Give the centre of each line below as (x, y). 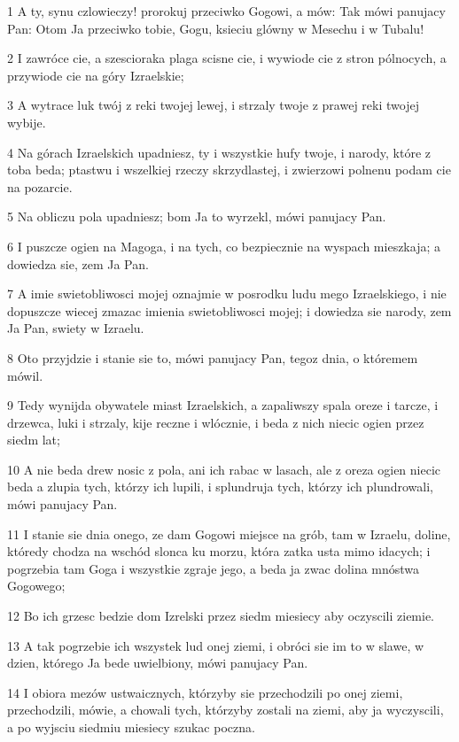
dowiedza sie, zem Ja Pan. (78, 263)
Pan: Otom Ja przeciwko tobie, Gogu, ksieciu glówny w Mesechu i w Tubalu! (216, 28)
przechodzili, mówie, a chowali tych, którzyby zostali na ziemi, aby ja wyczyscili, (226, 710)
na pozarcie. (40, 186)
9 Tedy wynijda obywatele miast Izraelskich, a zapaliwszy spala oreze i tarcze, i (223, 405)
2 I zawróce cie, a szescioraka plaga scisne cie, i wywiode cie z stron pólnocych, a (227, 58)
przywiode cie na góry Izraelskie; (96, 75)
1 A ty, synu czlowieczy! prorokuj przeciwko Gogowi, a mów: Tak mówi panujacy (226, 11)
